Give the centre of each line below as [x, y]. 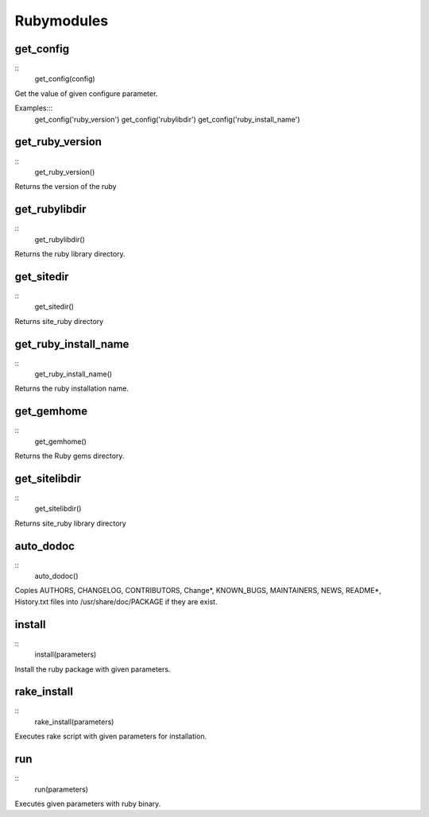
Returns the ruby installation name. [71, 388]
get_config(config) [65, 79]
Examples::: [34, 108]
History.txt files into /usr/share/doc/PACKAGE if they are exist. [116, 601]
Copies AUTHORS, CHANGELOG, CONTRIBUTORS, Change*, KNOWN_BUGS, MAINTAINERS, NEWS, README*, [198, 591]
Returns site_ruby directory [59, 321]
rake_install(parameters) [74, 722]
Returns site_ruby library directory [70, 523]
